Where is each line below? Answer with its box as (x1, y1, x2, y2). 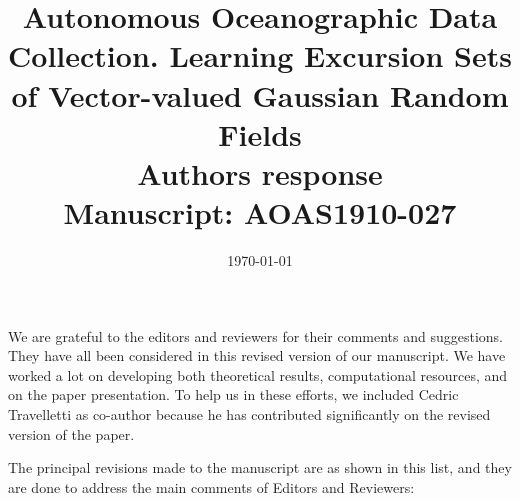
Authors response (137, 152, 383, 193)
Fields (218, 113, 302, 154)
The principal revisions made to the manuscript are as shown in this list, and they (8, 457, 512, 478)
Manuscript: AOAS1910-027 (63, 192, 457, 233)
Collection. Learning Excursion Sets (8, 35, 512, 76)
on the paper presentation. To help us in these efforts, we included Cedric (8, 384, 459, 405)
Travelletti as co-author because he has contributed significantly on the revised (8, 404, 491, 425)
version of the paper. (8, 423, 135, 444)
